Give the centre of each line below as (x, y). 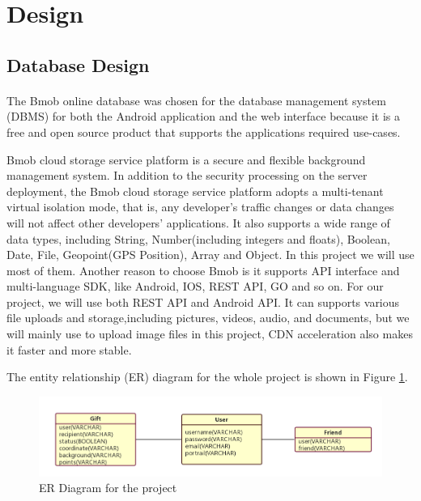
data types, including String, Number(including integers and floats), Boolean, (198, 238)
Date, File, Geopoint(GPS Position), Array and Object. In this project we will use (210, 255)
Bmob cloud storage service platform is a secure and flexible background (186, 159)
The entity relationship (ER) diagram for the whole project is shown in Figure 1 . (207, 377)
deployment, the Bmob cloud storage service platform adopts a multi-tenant (195, 191)
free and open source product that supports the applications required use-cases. (204, 132)
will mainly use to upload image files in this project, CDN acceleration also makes (210, 334)
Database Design (78, 64)
